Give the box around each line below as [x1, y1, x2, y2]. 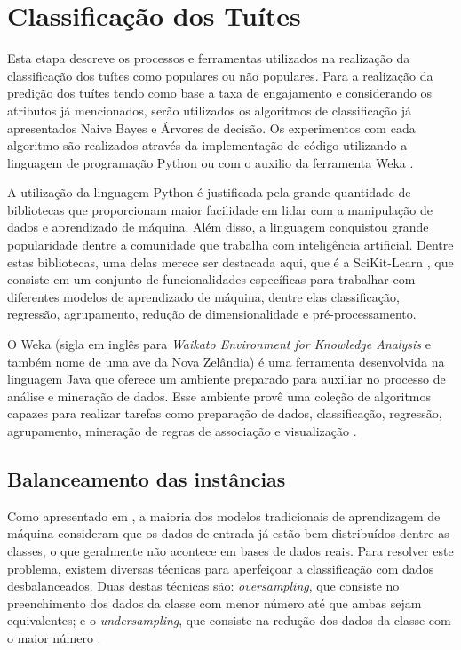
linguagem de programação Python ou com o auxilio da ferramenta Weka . [7, 153, 414, 171]
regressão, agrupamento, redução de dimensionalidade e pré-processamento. [7, 305, 417, 323]
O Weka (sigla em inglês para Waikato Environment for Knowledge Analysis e [7, 335, 431, 353]
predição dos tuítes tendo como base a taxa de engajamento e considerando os [7, 83, 432, 102]
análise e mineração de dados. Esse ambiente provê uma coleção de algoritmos [7, 386, 432, 405]
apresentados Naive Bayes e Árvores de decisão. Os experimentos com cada [7, 118, 416, 137]
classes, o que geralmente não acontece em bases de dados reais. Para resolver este [7, 541, 454, 559]
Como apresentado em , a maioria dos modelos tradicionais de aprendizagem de [7, 506, 441, 525]
